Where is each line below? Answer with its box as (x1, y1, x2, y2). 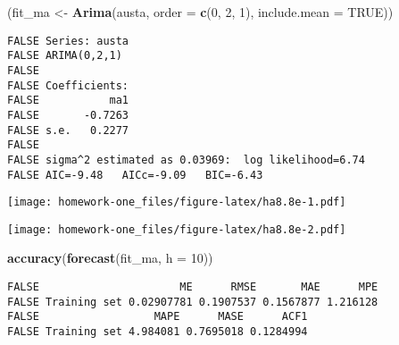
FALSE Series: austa (7, 34, 129, 47)
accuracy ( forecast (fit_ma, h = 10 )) (7, 248, 213, 267)
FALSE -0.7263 (7, 108, 129, 122)
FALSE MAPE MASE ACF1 (7, 310, 308, 324)
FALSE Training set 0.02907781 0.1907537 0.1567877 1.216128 (7, 295, 378, 308)
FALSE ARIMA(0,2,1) (7, 49, 122, 63)
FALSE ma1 (7, 94, 129, 107)
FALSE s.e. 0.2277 (7, 123, 129, 137)
